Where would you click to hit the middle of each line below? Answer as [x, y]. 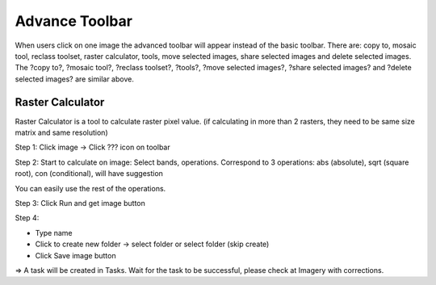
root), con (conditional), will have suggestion [89, 174]
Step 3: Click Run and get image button [80, 203]
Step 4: [27, 218]
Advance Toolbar [74, 21]
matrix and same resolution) [61, 132]
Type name [54, 233]
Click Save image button [75, 255]
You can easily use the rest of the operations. [90, 188]
